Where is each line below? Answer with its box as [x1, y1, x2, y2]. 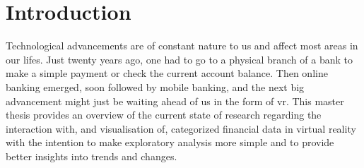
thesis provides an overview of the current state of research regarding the [6, 107, 322, 122]
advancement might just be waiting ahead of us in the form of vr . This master [6, 93, 344, 108]
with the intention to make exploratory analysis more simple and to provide [6, 135, 334, 150]
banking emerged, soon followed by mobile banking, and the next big [6, 79, 305, 94]
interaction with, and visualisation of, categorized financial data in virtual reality [6, 121, 356, 136]
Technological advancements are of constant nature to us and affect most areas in [6, 38, 358, 53]
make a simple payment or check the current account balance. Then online [6, 66, 328, 80]
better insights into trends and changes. [6, 148, 177, 163]
